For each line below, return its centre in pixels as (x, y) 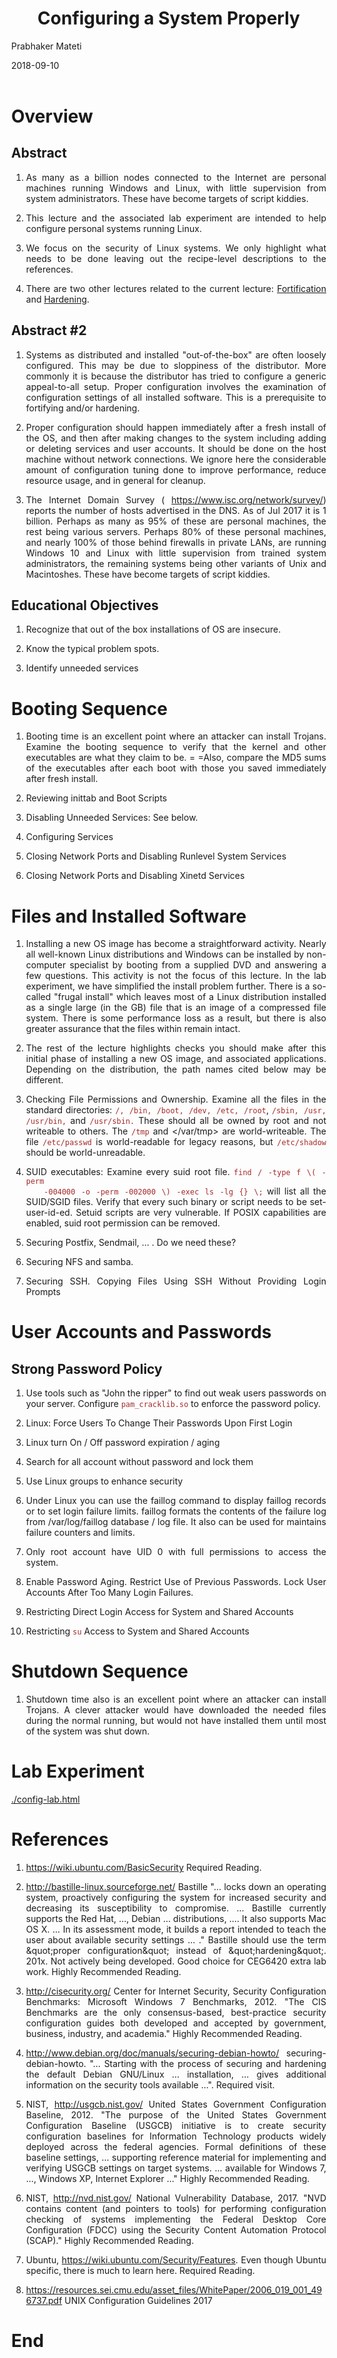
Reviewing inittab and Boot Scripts (96, 798)
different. (44, 1080)
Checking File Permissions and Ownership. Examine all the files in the (176, 1099)
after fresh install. (62, 779)
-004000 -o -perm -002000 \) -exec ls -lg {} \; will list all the (185, 1191)
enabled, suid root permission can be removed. (123, 1223)
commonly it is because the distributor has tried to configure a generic (176, 376)
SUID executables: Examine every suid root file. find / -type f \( (171, 1172)
